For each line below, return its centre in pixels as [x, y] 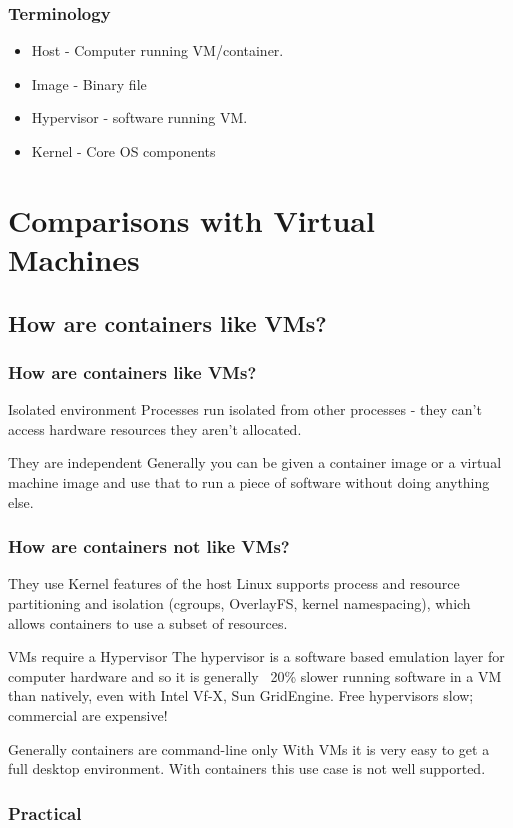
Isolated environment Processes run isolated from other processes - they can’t [245, 409]
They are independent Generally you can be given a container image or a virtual [255, 462]
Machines [74, 258]
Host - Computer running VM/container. [157, 50]
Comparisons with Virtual [191, 219]
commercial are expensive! [88, 714]
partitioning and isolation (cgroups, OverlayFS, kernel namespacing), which [239, 602]
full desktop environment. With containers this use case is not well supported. [247, 768]
